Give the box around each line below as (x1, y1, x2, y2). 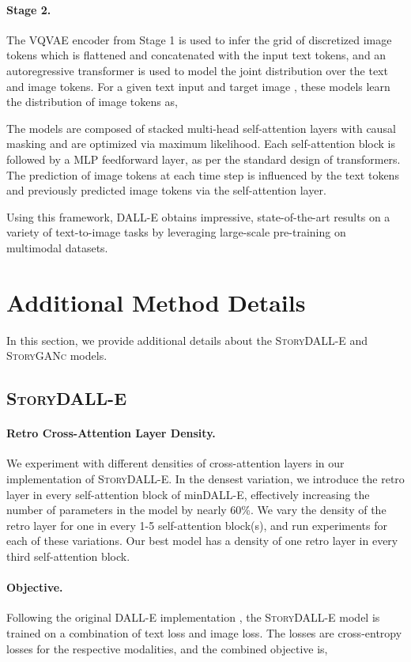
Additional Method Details (6, 286, 306, 318)
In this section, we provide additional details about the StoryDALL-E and (6, 331, 368, 348)
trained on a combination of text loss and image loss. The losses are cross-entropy (6, 624, 402, 641)
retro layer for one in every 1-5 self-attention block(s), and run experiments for (6, 516, 387, 533)
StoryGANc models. (6, 347, 107, 364)
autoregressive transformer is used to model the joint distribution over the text (6, 62, 388, 78)
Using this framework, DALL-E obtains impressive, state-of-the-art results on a (6, 208, 390, 225)
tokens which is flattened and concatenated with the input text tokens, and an (6, 47, 386, 63)
